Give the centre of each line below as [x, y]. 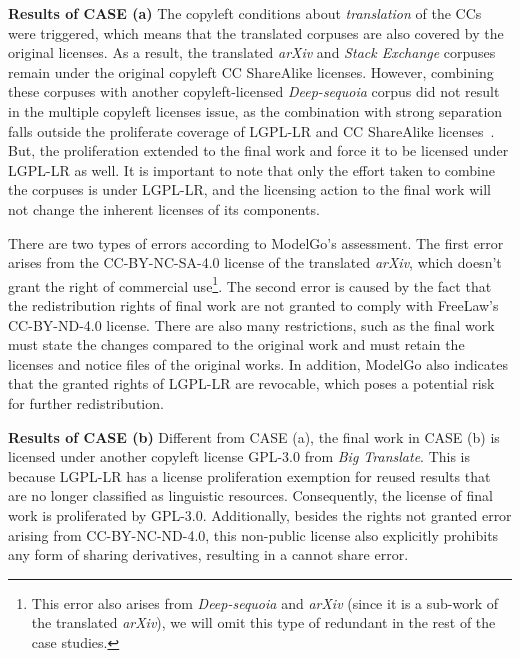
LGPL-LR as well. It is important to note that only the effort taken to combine [251, 169]
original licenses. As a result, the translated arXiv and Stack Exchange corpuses [252, 52]
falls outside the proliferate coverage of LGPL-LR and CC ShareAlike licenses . [251, 130]
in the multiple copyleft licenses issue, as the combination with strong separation [255, 110]
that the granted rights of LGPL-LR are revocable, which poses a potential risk [251, 383]
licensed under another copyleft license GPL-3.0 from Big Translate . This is [239, 456]
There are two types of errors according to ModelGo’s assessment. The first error [256, 242]
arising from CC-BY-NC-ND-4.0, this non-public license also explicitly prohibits [253, 534]
